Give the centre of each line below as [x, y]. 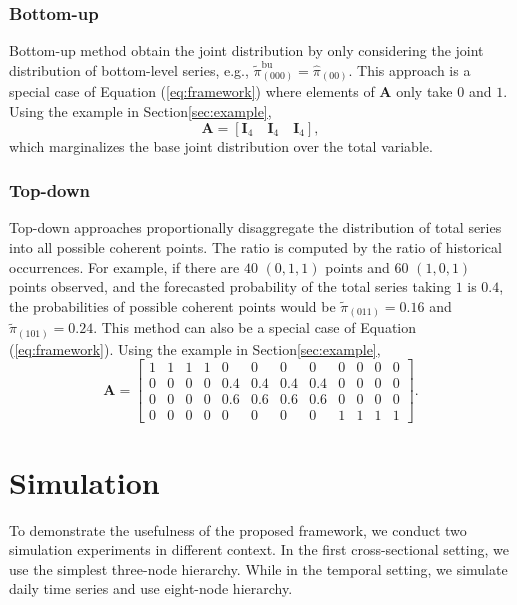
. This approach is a [409, 69]
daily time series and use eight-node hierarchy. [151, 588]
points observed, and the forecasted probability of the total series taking [230, 286]
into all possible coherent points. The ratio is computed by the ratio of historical [255, 246]
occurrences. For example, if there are [124, 266]
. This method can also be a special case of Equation [255, 327]
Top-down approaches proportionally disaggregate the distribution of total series [255, 227]
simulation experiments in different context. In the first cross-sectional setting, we [259, 549]
